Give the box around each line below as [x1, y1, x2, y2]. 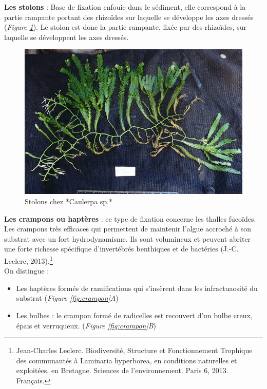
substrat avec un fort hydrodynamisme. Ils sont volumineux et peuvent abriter [4, 233, 251, 244]
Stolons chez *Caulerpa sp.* [25, 196, 112, 206]
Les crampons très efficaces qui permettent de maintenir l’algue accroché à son [4, 223, 251, 234]
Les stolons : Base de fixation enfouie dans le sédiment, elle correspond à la [4, 2, 246, 12]
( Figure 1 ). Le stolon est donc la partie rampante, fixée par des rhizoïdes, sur [4, 22, 246, 32]
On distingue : [4, 265, 49, 276]
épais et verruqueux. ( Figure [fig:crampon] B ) [16, 320, 156, 330]
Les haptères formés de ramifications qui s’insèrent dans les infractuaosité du [16, 282, 258, 293]
